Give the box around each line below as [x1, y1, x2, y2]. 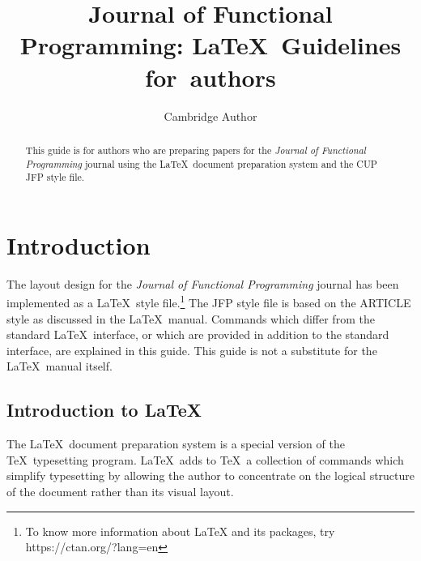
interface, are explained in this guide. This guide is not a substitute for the [6, 341, 377, 358]
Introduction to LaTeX [6, 397, 202, 422]
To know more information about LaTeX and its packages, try [25, 522, 335, 539]
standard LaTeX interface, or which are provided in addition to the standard [6, 326, 389, 343]
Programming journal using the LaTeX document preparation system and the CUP [25, 156, 377, 170]
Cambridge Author [164, 107, 257, 124]
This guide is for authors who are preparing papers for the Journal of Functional [25, 143, 366, 156]
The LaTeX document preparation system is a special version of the [6, 435, 345, 452]
